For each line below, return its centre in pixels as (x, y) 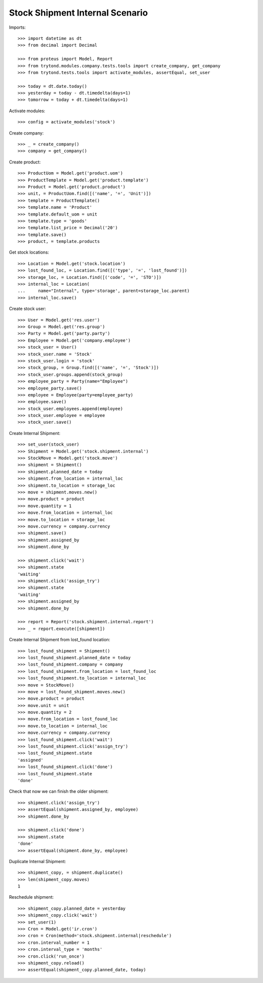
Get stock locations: (29, 252)
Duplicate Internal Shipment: (38, 861)
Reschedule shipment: (31, 897)
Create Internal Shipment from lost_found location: (60, 640)
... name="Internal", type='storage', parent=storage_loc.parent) (104, 291)
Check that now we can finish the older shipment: (59, 791)
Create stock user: (28, 309)
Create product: (25, 162)
